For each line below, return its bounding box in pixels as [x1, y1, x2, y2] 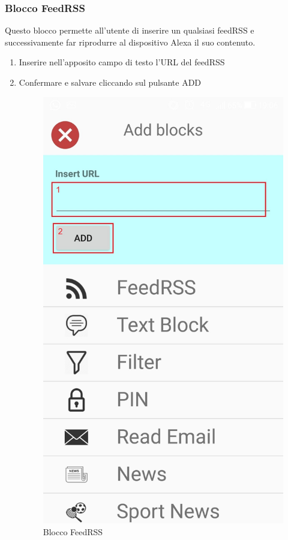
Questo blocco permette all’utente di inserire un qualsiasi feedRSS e [5, 24, 254, 37]
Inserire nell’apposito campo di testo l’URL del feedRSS [19, 56, 225, 68]
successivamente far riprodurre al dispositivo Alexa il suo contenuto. [5, 35, 256, 48]
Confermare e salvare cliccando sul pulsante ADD [19, 76, 202, 88]
